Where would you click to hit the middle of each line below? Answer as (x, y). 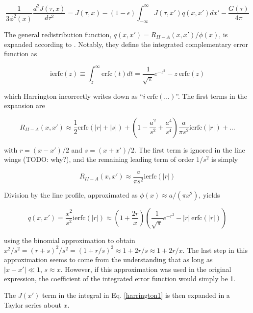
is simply (225, 159)
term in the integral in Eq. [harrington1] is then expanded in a (136, 295)
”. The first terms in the (211, 96)
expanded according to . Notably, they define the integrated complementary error (126, 44)
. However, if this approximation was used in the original (146, 269)
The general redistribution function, (58, 34)
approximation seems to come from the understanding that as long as (108, 259)
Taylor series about (33, 304)
